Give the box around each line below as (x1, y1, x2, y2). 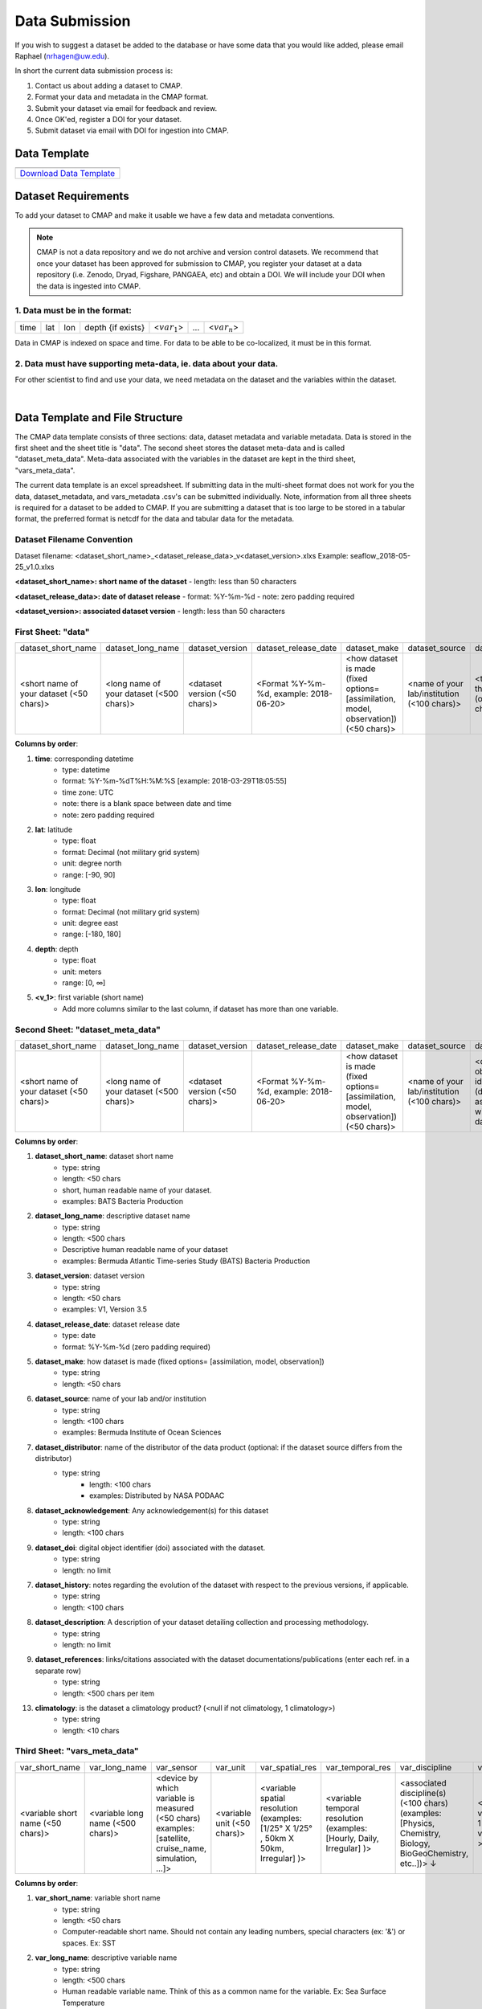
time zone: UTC (62, 788, 114, 797)
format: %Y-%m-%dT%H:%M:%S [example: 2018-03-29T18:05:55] (62, 776, 287, 786)
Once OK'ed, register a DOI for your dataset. (35, 114, 182, 124)
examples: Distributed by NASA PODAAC (89, 1491, 225, 1500)
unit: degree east (62, 919, 119, 928)
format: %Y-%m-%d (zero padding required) (62, 1342, 211, 1352)
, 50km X (259, 1832, 295, 1843)
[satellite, (155, 1832, 190, 1843)
